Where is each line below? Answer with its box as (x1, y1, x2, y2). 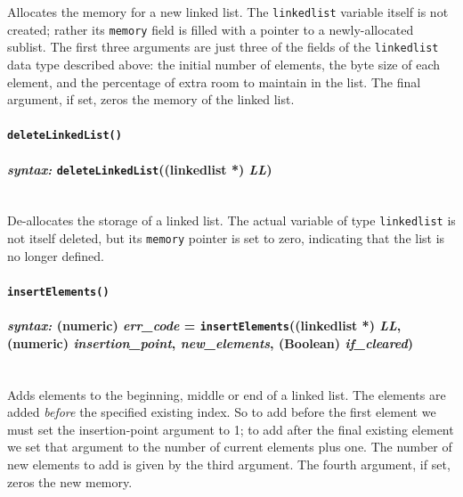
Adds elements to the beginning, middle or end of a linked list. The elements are (7, 385, 446, 403)
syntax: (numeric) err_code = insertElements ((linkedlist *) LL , (7, 316, 402, 335)
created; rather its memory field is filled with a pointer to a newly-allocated (7, 20, 414, 38)
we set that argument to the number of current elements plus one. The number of (7, 437, 452, 456)
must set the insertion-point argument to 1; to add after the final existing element (7, 420, 454, 438)
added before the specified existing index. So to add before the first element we (7, 403, 436, 421)
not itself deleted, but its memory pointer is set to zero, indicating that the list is (7, 229, 445, 248)
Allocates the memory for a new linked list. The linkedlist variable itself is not (7, 3, 449, 20)
